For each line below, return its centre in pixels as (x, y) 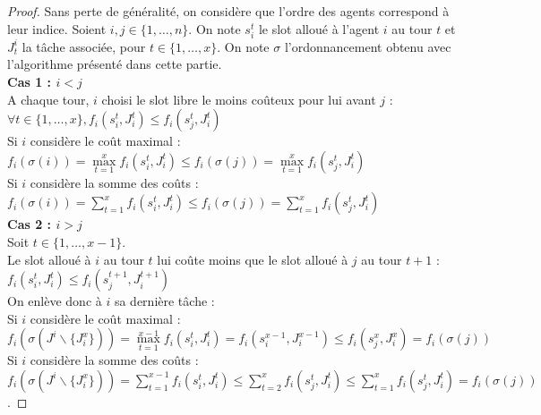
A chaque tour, (48, 99)
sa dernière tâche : (164, 301)
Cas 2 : (30, 224)
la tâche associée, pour (84, 46)
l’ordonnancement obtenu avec (368, 46)
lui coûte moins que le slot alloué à (253, 259)
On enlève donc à (55, 301)
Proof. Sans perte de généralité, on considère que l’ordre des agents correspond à (228, 11)
